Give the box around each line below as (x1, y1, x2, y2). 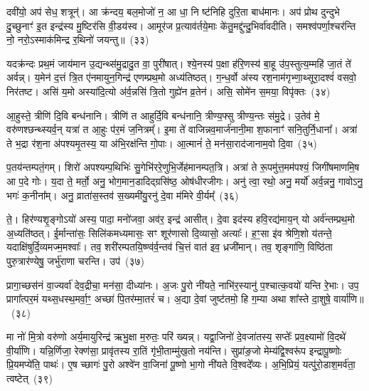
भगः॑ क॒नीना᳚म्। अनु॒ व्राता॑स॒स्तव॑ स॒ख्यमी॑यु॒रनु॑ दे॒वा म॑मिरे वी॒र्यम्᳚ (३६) (6, 187, 239, 202)
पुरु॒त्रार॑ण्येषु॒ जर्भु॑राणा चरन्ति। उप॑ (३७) (6, 253, 144, 268)
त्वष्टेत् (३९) (6, 371, 53, 386)
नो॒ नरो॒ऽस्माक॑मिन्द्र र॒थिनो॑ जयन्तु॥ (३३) (6, 32, 149, 47)
